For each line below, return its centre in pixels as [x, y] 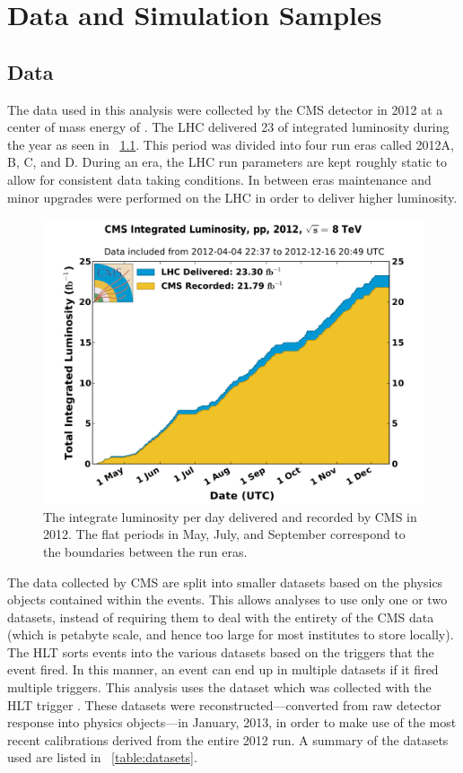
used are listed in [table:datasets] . [102, 757]
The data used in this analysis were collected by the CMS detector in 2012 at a [225, 109]
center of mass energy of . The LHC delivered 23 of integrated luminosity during [228, 127]
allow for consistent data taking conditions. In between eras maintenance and [219, 179]
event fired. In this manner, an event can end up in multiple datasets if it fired [223, 669]
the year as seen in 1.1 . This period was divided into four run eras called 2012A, [231, 144]
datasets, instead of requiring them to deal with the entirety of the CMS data [221, 617]
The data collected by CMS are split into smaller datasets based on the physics [225, 582]
